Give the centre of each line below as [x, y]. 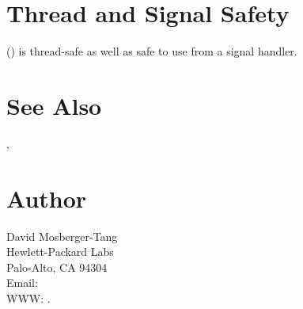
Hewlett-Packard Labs [60, 252]
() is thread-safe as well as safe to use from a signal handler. [152, 51]
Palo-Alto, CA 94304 [57, 267]
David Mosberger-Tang [62, 236]
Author [47, 198]
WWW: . [28, 298]
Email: [22, 282]
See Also [54, 105]
